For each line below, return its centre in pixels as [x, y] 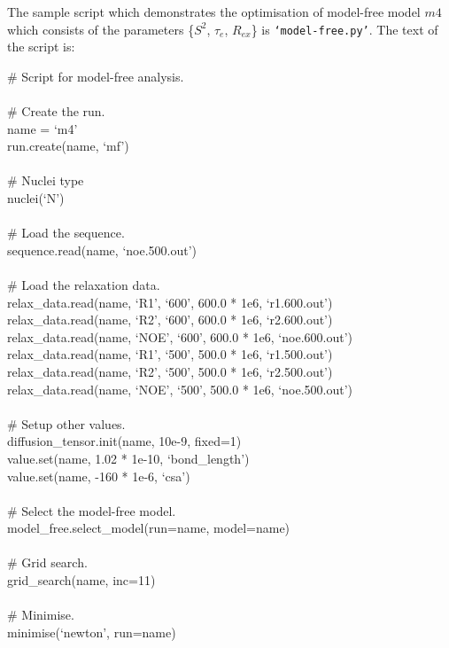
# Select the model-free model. [92, 510]
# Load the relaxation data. [84, 284]
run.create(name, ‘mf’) [68, 146]
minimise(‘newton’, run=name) [92, 632]
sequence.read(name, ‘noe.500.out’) [102, 250]
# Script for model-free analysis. [96, 76]
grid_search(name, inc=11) [81, 580]
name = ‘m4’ [43, 128]
